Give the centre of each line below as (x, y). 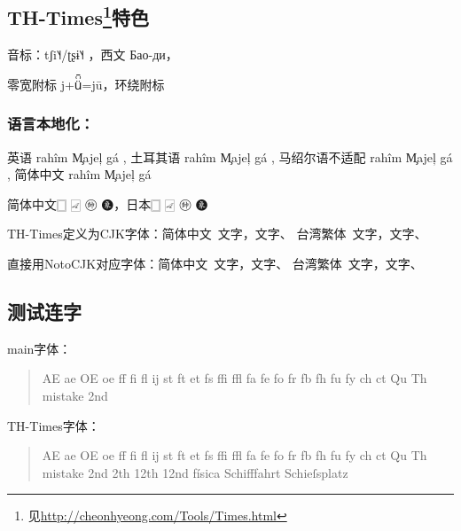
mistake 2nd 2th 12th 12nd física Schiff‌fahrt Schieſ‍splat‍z (195, 472)
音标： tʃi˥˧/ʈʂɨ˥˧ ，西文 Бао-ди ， (93, 55)
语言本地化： (51, 124)
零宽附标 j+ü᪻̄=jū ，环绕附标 (86, 84)
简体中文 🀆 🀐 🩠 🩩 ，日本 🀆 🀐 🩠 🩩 (108, 203)
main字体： (39, 348)
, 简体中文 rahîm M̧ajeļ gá (79, 174)
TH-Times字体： (54, 425)
